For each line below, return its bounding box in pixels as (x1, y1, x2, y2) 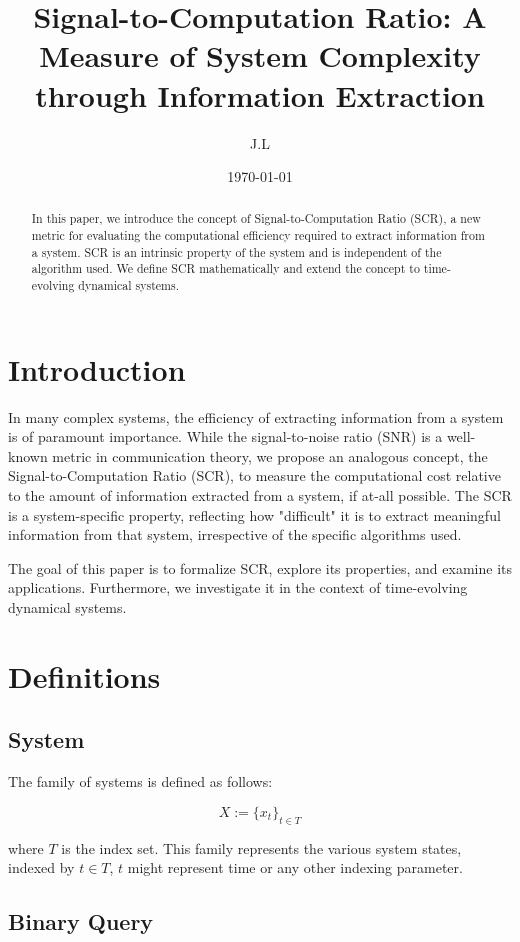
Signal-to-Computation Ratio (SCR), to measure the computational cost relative (8, 465, 501, 486)
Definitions (8, 655, 161, 696)
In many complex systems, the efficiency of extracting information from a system (8, 406, 504, 427)
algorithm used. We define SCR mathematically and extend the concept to (31, 260, 420, 277)
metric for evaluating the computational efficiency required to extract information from (31, 227, 485, 244)
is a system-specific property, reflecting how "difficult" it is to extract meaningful (8, 504, 501, 525)
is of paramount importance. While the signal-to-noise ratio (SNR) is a (8, 426, 443, 447)
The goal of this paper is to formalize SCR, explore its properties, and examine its (8, 557, 512, 578)
